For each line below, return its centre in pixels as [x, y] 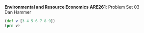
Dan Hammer [18, 12]
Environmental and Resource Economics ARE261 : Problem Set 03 [72, 7]
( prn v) [12, 25]
